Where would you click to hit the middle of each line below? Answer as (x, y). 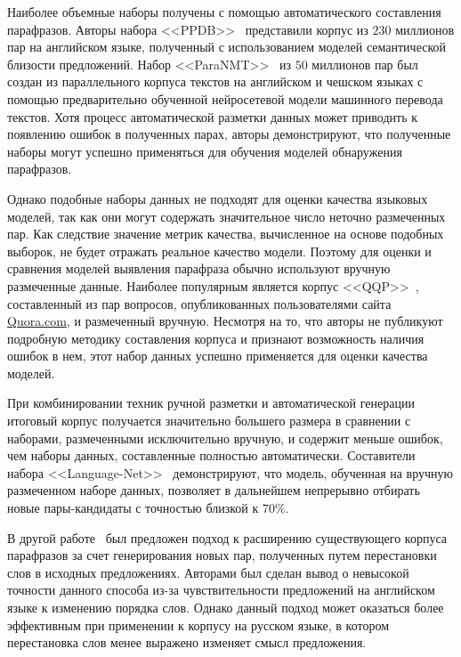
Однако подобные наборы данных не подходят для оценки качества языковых (218, 198)
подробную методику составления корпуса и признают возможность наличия (216, 338)
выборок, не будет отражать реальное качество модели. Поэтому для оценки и (219, 251)
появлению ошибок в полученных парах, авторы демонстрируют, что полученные (229, 134)
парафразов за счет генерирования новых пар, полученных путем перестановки (222, 555)
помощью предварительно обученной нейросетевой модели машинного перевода (225, 98)
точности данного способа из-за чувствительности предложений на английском (221, 590)
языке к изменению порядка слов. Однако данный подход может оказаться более (226, 607)
